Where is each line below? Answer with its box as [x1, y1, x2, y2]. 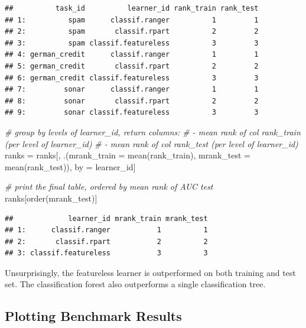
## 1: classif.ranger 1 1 [5, 226, 208, 235]
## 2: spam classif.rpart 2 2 [5, 27, 259, 36]
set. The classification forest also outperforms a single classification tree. [5, 278, 266, 290]
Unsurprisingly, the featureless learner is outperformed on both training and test [5, 266, 296, 278]
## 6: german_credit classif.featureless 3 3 [5, 73, 259, 82]
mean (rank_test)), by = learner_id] [5, 160, 136, 173]
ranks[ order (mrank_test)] [5, 191, 97, 204]
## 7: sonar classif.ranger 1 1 [5, 85, 259, 94]
